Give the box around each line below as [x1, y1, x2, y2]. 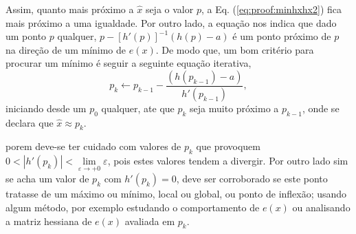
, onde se [302, 100, 340, 115]
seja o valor [145, 2, 194, 16]
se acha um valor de [5, 171, 89, 186]
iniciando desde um [5, 100, 87, 115]
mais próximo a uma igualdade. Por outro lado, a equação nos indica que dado [5, 15, 337, 30]
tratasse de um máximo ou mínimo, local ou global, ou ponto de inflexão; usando [5, 187, 347, 201]
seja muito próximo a [190, 100, 279, 115]
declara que [5, 115, 54, 129]
